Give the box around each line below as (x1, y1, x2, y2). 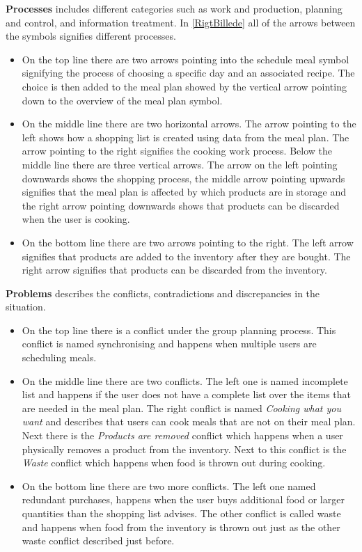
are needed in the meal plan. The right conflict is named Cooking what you (22, 400, 341, 415)
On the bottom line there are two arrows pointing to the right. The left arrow (22, 235, 354, 249)
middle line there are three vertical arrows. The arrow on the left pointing (22, 157, 338, 171)
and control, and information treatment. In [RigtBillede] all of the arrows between (6, 15, 356, 29)
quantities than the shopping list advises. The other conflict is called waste (22, 506, 341, 520)
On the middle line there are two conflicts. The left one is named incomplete (22, 373, 348, 388)
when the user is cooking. (22, 212, 130, 226)
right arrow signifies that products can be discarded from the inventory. (22, 262, 327, 277)
